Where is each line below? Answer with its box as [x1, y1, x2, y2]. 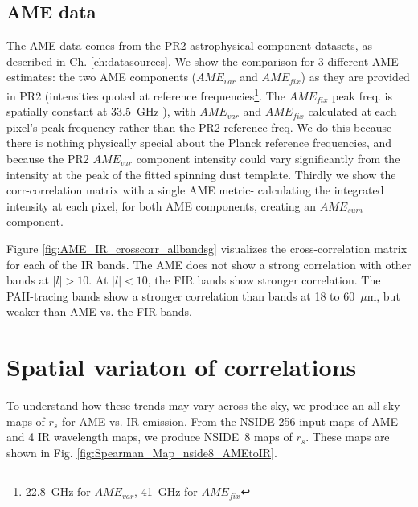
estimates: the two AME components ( [6, 68, 197, 85]
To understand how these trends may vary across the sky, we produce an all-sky [6, 397, 400, 414]
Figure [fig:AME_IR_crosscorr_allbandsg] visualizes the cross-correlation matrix [6, 239, 408, 256]
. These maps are [305, 428, 390, 445]
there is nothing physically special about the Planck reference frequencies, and [6, 134, 392, 151]
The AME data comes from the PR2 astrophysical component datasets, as [6, 37, 372, 54]
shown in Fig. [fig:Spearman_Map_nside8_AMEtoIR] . [6, 444, 277, 460]
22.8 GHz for [25, 483, 91, 500]
